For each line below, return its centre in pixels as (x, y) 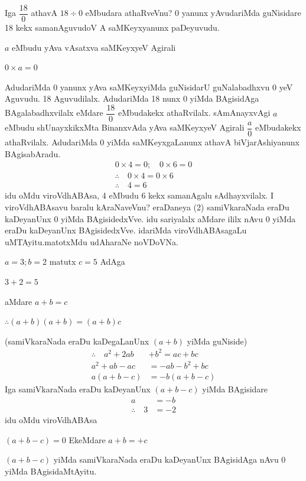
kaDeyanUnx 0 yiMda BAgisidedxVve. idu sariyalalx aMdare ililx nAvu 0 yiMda (150, 218)
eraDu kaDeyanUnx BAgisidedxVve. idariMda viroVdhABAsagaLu (126, 230)
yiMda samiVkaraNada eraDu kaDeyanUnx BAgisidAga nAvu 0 (170, 459)
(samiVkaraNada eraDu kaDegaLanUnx (77, 341)
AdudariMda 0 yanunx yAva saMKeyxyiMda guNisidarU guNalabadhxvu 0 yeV (149, 87)
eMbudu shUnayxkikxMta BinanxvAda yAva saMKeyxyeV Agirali (125, 127)
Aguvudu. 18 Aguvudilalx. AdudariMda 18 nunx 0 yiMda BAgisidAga (132, 98)
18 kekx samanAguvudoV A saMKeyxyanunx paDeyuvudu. (112, 27)
